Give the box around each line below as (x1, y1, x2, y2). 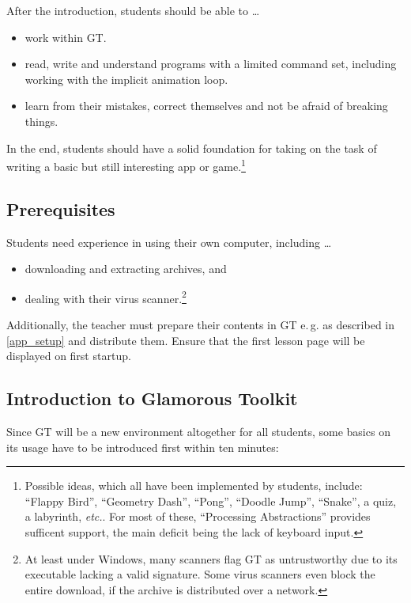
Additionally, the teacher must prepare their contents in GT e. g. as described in (6, 317, 395, 333)
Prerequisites (6, 196, 115, 221)
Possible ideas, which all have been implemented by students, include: (25, 477, 363, 494)
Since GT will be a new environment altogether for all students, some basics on (6, 423, 390, 440)
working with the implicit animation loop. (25, 70, 228, 87)
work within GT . (25, 28, 107, 45)
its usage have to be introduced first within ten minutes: (6, 438, 279, 455)
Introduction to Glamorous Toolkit (6, 386, 298, 411)
